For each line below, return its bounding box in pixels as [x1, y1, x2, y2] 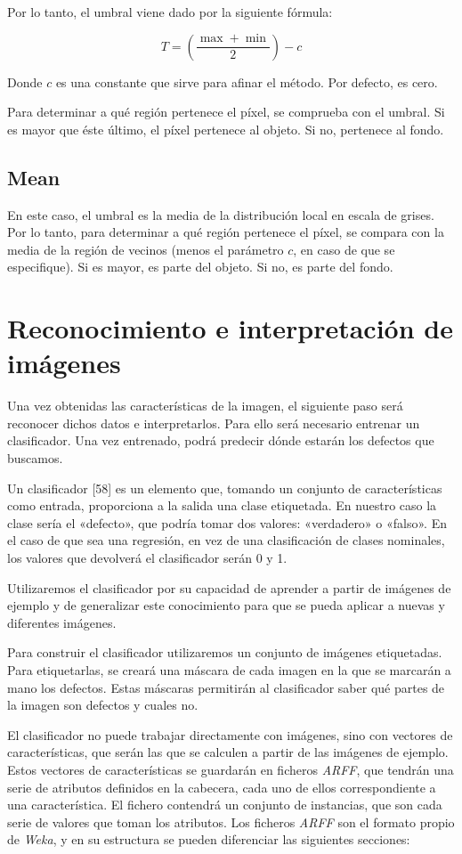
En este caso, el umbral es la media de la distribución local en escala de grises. [7, 205, 434, 224]
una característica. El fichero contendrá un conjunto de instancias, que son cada [7, 795, 442, 814]
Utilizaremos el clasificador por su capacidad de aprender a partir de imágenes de [7, 578, 451, 597]
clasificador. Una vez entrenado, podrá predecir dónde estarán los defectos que [7, 431, 434, 450]
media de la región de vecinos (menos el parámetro [7, 240, 284, 258]
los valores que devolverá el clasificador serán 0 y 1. [7, 549, 288, 567]
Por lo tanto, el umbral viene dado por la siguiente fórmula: [7, 3, 333, 20]
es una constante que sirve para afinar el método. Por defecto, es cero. [55, 72, 438, 91]
